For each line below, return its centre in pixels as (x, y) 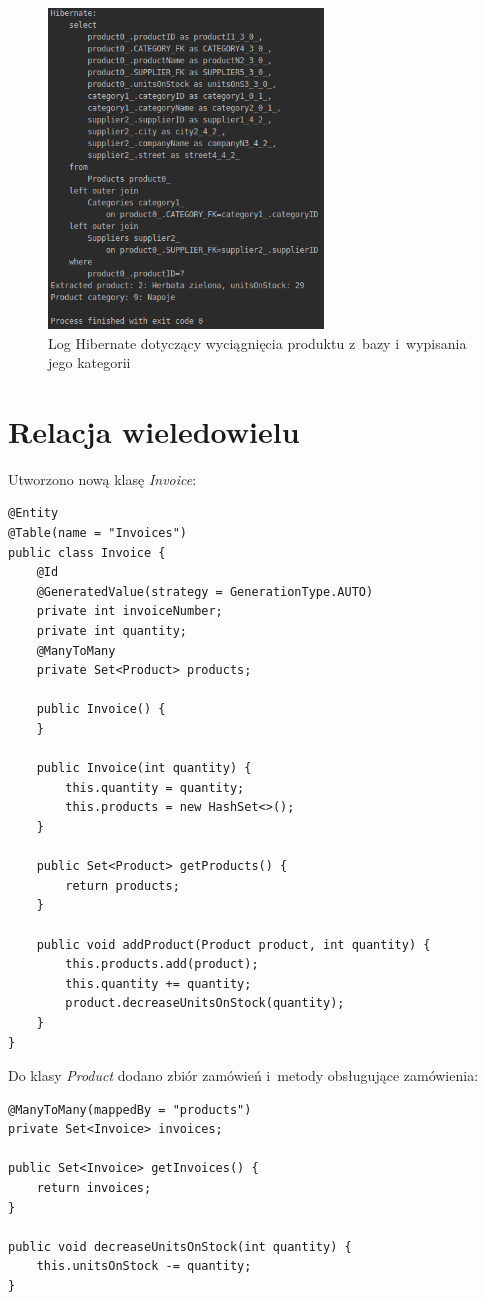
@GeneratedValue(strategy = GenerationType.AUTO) (205, 591)
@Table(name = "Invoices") (97, 533)
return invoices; (94, 1188)
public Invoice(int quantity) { (144, 768)
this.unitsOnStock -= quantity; (144, 1266)
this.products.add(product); (162, 964)
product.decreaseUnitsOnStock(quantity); (205, 1003)
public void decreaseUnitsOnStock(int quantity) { (180, 1246)
